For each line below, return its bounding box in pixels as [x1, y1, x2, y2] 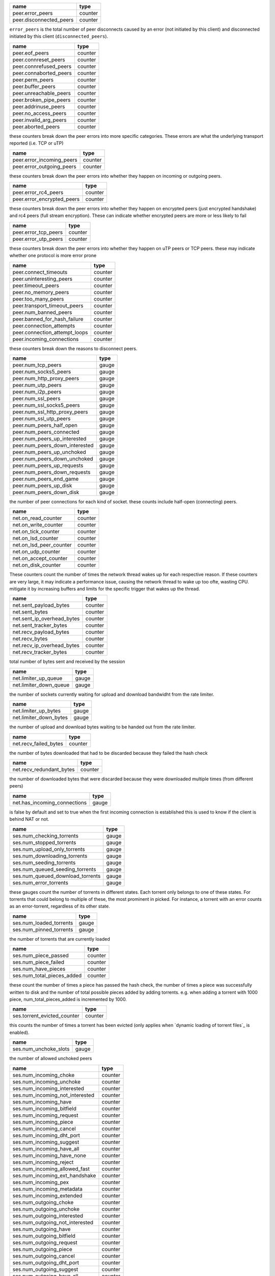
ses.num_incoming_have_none [12, 1151, 87, 1159]
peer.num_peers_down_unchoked [12, 455, 94, 462]
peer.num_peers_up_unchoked [12, 448, 87, 455]
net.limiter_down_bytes [12, 714, 68, 721]
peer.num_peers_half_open [12, 422, 77, 429]
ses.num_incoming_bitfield [12, 1105, 76, 1112]
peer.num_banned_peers [12, 309, 72, 316]
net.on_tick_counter [12, 528, 60, 535]
